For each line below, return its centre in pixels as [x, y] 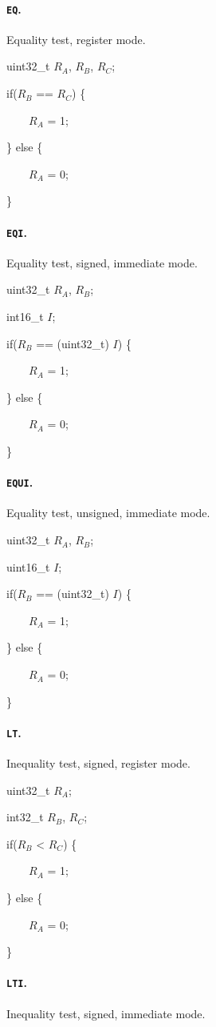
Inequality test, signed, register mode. [98, 763]
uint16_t [28, 566]
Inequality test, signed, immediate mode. [106, 1013]
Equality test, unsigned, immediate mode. [108, 513]
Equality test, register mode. [76, 39]
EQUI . [20, 482]
